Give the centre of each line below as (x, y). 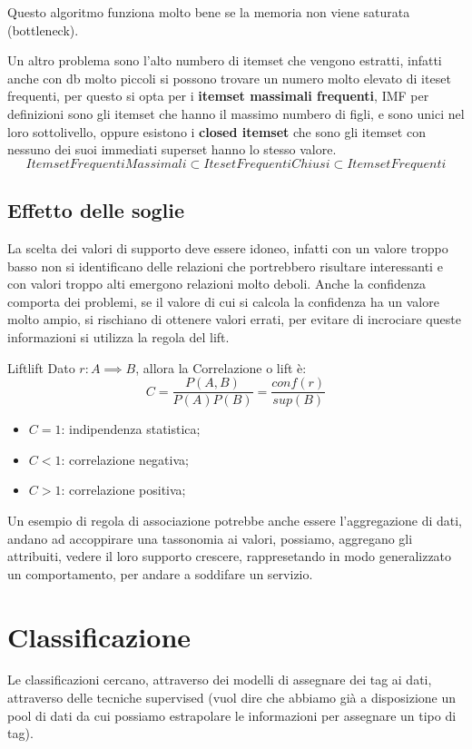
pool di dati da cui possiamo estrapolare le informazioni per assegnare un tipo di (232, 715)
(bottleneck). (43, 30)
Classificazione (99, 636)
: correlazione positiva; (123, 490)
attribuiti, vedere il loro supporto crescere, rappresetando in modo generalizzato (230, 556)
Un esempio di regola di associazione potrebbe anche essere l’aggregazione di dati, (235, 520)
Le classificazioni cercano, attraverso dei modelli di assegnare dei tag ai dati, (220, 680)
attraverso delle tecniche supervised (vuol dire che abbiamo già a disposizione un (232, 698)
